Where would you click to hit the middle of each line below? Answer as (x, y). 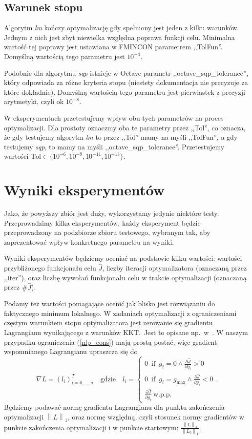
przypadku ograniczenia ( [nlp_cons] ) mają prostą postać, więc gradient (111, 342)
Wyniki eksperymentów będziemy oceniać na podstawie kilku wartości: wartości (123, 258)
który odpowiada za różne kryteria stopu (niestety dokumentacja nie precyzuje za (126, 82)
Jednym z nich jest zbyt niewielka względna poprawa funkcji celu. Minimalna (119, 37)
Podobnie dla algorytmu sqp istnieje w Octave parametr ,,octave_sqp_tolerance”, (126, 73)
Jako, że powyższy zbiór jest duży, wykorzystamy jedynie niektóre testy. (112, 213)
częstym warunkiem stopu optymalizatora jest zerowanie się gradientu (108, 323)
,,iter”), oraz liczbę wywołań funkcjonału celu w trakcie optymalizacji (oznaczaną (125, 277)
